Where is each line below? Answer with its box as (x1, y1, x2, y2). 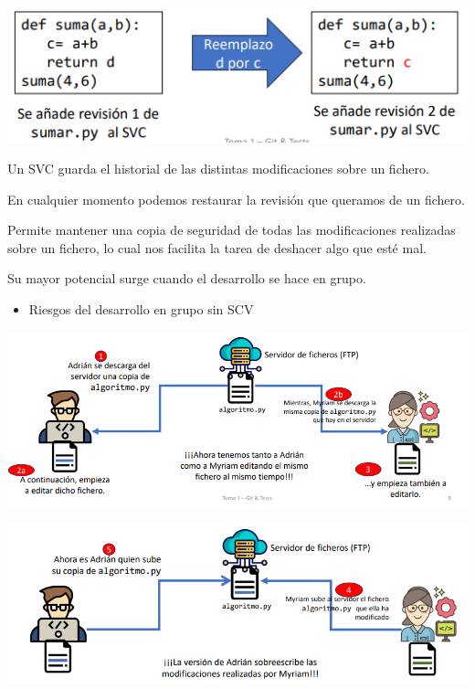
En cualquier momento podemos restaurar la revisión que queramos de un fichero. (7, 189, 465, 208)
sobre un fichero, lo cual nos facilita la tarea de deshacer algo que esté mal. (7, 238, 427, 257)
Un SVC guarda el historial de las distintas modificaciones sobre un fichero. (7, 159, 429, 178)
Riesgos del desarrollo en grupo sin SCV (28, 300, 254, 319)
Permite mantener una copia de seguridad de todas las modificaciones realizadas (7, 220, 456, 239)
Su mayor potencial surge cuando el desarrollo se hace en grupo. (7, 269, 366, 288)
